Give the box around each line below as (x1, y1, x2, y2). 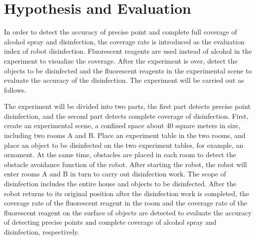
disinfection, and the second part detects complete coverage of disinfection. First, (4, 110, 249, 121)
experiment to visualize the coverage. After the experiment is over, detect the (4, 55, 238, 66)
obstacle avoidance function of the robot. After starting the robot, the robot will (4, 159, 247, 169)
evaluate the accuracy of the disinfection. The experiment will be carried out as (4, 75, 244, 85)
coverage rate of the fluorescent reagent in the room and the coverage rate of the (4, 198, 248, 208)
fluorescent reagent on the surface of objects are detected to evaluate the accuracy (4, 207, 252, 217)
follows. (4, 84, 27, 95)
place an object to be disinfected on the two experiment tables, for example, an (4, 139, 244, 150)
